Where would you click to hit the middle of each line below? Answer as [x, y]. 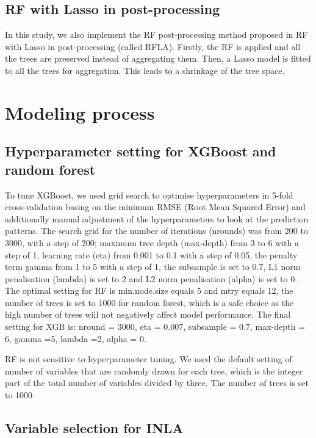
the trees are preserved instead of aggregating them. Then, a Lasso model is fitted [158, 58]
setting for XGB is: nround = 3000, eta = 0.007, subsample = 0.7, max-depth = [155, 327]
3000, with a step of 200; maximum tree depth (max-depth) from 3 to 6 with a [152, 242]
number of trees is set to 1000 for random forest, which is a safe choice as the [149, 302]
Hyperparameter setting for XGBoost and [141, 151]
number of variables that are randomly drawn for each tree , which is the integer [154, 370]
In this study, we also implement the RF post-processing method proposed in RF [156, 35]
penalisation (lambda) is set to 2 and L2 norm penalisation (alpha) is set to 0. [151, 278]
